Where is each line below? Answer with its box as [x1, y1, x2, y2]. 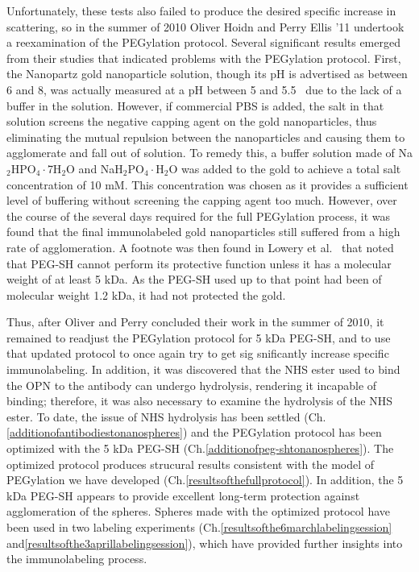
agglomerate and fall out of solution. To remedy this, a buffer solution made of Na [6, 144, 413, 161]
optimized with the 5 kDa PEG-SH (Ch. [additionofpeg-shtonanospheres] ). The [6, 440, 394, 457]
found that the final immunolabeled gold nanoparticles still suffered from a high [6, 223, 400, 240]
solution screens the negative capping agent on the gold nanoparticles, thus [6, 113, 377, 130]
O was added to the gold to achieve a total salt [168, 160, 401, 176]
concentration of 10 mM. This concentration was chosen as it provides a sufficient [6, 176, 409, 193]
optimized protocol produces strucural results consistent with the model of [6, 455, 375, 472]
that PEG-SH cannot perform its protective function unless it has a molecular [6, 255, 392, 271]
